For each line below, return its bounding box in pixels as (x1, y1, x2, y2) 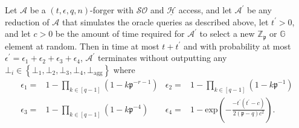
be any (246, 4, 272, 16)
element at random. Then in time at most (5, 39, 159, 52)
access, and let (178, 4, 232, 16)
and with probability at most (183, 39, 291, 52)
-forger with (90, 4, 134, 16)
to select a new (199, 27, 255, 40)
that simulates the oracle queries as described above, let (62, 15, 269, 28)
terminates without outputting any (98, 51, 227, 64)
